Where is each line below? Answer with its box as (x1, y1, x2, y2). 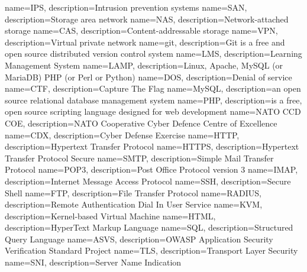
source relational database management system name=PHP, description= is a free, (5, 93, 302, 106)
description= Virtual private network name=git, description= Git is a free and (5, 35, 285, 48)
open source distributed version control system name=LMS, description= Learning (5, 47, 302, 60)
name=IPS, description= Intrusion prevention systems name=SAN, (5, 1, 247, 13)
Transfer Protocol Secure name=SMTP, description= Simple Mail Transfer (5, 151, 274, 164)
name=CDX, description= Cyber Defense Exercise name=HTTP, (5, 128, 240, 141)
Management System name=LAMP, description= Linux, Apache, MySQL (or (5, 59, 283, 71)
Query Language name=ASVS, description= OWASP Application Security (5, 232, 273, 245)
